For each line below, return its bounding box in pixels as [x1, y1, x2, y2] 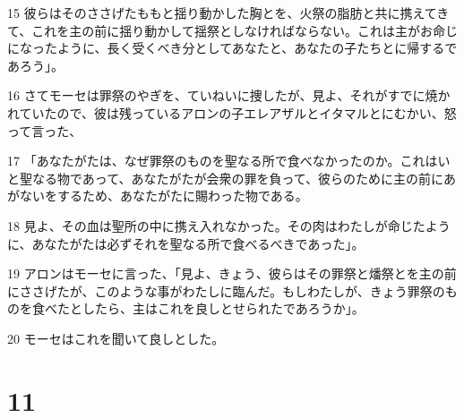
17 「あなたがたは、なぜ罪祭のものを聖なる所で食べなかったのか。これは [7, 151, 438, 170]
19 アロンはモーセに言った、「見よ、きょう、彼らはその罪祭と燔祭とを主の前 [7, 264, 457, 283]
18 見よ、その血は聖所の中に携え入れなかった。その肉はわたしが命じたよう [7, 216, 451, 235]
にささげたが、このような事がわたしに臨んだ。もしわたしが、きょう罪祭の [7, 281, 445, 300]
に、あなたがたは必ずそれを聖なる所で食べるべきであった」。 [7, 234, 365, 252]
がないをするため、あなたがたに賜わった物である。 [7, 186, 308, 205]
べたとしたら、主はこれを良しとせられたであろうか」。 [44, 299, 365, 318]
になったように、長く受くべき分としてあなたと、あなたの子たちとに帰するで [7, 38, 458, 57]
